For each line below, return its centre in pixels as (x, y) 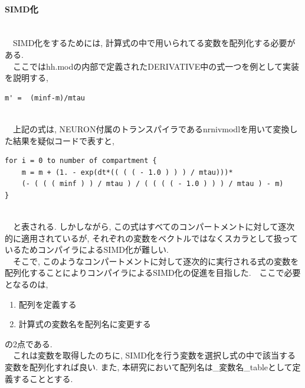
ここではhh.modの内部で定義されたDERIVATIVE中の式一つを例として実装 (156, 66)
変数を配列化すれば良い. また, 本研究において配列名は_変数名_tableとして (149, 367)
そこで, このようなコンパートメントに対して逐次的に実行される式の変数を (156, 261)
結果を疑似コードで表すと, (63, 140)
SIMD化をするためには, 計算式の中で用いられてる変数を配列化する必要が (154, 43)
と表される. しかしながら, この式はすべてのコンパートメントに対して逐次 (154, 226)
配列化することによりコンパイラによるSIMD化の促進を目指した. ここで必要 (153, 273)
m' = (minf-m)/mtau (45, 98)
